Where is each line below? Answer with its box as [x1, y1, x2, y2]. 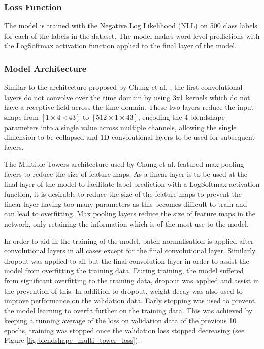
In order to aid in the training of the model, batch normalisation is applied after [4, 235, 254, 246]
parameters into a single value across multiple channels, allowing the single [4, 121, 237, 132]
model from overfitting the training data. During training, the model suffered [4, 265, 244, 276]
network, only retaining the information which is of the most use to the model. [4, 218, 249, 229]
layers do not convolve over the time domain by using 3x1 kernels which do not [4, 91, 250, 102]
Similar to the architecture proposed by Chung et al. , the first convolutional [4, 82, 243, 92]
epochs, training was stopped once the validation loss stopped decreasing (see [4, 325, 245, 335]
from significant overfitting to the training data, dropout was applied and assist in [4, 275, 259, 285]
